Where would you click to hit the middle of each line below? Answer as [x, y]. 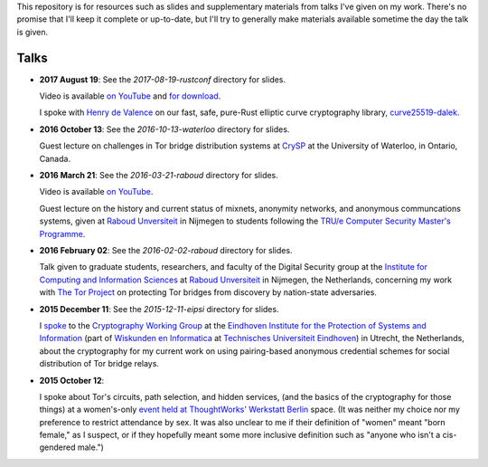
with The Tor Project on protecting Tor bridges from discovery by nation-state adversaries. [208, 292]
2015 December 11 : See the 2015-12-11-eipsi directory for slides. [159, 309]
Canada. [55, 158]
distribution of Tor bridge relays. [99, 364]
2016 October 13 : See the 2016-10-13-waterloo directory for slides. [164, 129]
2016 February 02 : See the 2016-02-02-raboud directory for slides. [166, 250]
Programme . [62, 233]
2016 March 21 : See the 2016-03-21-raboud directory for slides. [159, 176]
